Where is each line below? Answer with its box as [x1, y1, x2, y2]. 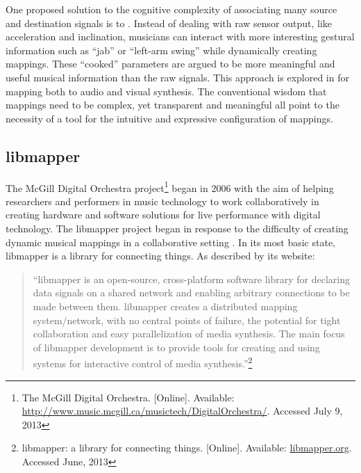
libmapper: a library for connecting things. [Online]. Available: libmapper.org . [22, 440, 352, 455]
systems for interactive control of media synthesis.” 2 [33, 354, 253, 370]
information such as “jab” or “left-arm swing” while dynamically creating [6, 42, 317, 57]
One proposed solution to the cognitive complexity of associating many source [6, 2, 337, 16]
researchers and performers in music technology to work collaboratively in [6, 193, 319, 208]
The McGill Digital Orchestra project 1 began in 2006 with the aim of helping [6, 178, 334, 195]
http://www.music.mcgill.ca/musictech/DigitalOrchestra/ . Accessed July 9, [22, 403, 343, 418]
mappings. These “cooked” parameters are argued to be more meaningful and [6, 56, 335, 71]
